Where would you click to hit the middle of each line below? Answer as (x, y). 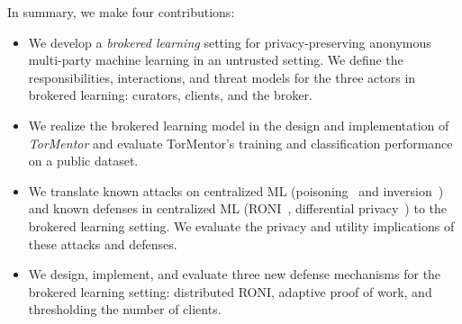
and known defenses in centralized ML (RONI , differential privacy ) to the (238, 208)
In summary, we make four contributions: (121, 12)
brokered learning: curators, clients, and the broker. (170, 95)
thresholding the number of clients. (125, 309)
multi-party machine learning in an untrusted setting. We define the (216, 60)
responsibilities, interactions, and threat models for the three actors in (222, 77)
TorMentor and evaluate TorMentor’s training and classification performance (240, 143)
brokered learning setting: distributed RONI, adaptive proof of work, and (230, 291)
